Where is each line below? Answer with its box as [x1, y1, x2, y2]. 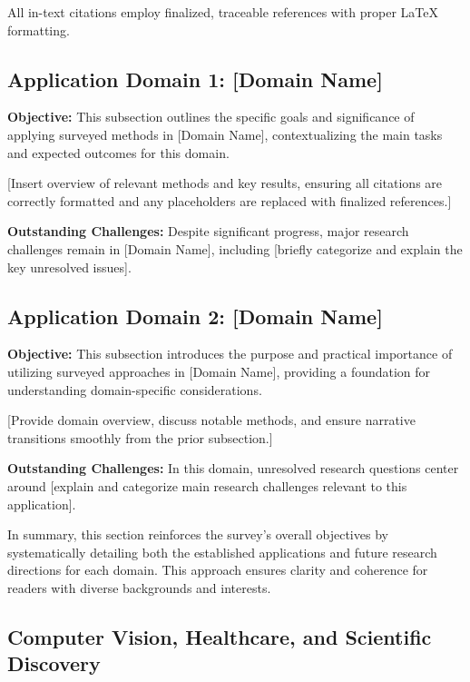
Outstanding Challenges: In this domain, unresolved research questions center [7, 459, 459, 478]
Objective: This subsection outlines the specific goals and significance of [7, 107, 415, 126]
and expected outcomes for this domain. [7, 143, 230, 162]
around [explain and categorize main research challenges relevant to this [7, 476, 407, 495]
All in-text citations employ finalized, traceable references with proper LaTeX [7, 3, 438, 21]
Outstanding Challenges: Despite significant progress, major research [7, 222, 409, 241]
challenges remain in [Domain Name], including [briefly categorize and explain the [7, 239, 463, 258]
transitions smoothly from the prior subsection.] [7, 428, 273, 447]
